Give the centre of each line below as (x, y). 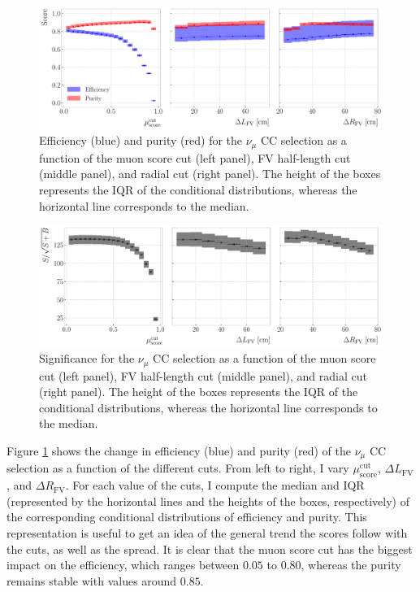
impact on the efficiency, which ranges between (123, 565)
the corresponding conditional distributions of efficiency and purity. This (187, 517)
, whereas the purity (351, 565)
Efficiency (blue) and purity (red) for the (141, 140)
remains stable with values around (92, 580)
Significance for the (87, 358)
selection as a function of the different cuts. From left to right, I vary (178, 468)
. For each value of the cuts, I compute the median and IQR (215, 485)
